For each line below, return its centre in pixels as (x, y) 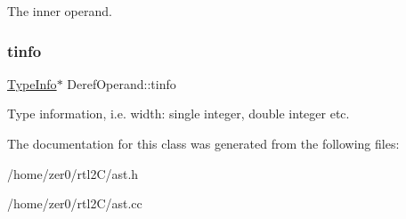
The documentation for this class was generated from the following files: (203, 143)
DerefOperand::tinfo (122, 83)
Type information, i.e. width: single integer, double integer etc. (179, 114)
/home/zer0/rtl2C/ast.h (73, 173)
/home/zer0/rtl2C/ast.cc (75, 203)
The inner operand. (60, 11)
